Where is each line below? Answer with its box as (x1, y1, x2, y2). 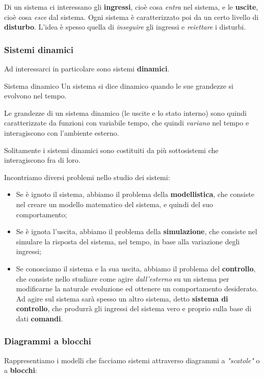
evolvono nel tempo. (4, 90, 67, 101)
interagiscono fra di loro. (4, 155, 81, 165)
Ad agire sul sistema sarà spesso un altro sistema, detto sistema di (16, 293, 228, 304)
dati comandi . (16, 313, 63, 323)
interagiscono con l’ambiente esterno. (4, 127, 119, 138)
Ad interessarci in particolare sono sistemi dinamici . (4, 63, 170, 73)
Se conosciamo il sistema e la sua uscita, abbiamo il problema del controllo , (16, 263, 256, 273)
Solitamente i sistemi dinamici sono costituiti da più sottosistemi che (4, 144, 219, 155)
